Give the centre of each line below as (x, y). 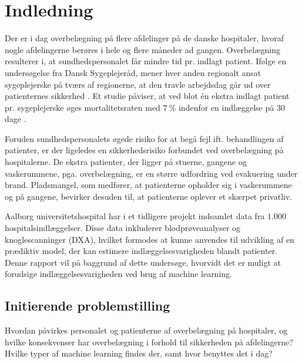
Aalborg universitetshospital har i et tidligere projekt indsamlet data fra (135, 216)
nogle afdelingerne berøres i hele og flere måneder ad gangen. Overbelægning (142, 49)
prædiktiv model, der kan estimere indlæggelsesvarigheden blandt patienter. (141, 251)
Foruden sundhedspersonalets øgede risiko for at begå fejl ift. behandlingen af (144, 138)
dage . (16, 119)
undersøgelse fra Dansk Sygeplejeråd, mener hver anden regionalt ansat (133, 72)
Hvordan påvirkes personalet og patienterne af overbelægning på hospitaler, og (146, 330)
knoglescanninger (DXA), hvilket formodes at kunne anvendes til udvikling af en (150, 239)
